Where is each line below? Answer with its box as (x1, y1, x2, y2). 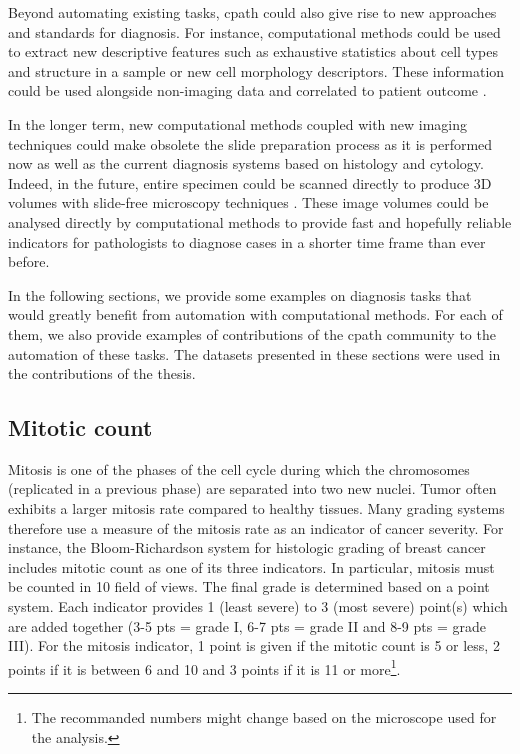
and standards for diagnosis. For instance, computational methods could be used (8, 21, 501, 42)
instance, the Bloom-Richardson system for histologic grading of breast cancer (8, 537, 486, 558)
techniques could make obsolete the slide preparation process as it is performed (8, 133, 493, 154)
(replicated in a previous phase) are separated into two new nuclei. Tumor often (8, 478, 497, 499)
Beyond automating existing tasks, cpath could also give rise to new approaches (8, 2, 497, 22)
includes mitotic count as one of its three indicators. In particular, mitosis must (8, 556, 495, 577)
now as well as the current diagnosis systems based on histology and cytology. (8, 153, 484, 174)
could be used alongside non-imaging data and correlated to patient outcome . (8, 80, 487, 101)
